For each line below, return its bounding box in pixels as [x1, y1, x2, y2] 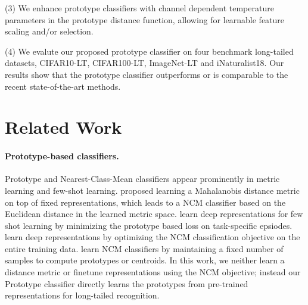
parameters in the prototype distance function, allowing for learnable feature [5, 13, 285, 26]
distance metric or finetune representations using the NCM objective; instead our [5, 266, 301, 278]
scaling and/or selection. [5, 25, 94, 37]
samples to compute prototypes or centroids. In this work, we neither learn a [5, 254, 285, 266]
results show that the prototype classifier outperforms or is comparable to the [5, 68, 288, 80]
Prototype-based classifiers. [5, 150, 119, 162]
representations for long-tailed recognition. [5, 289, 160, 301]
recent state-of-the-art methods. [5, 80, 121, 92]
